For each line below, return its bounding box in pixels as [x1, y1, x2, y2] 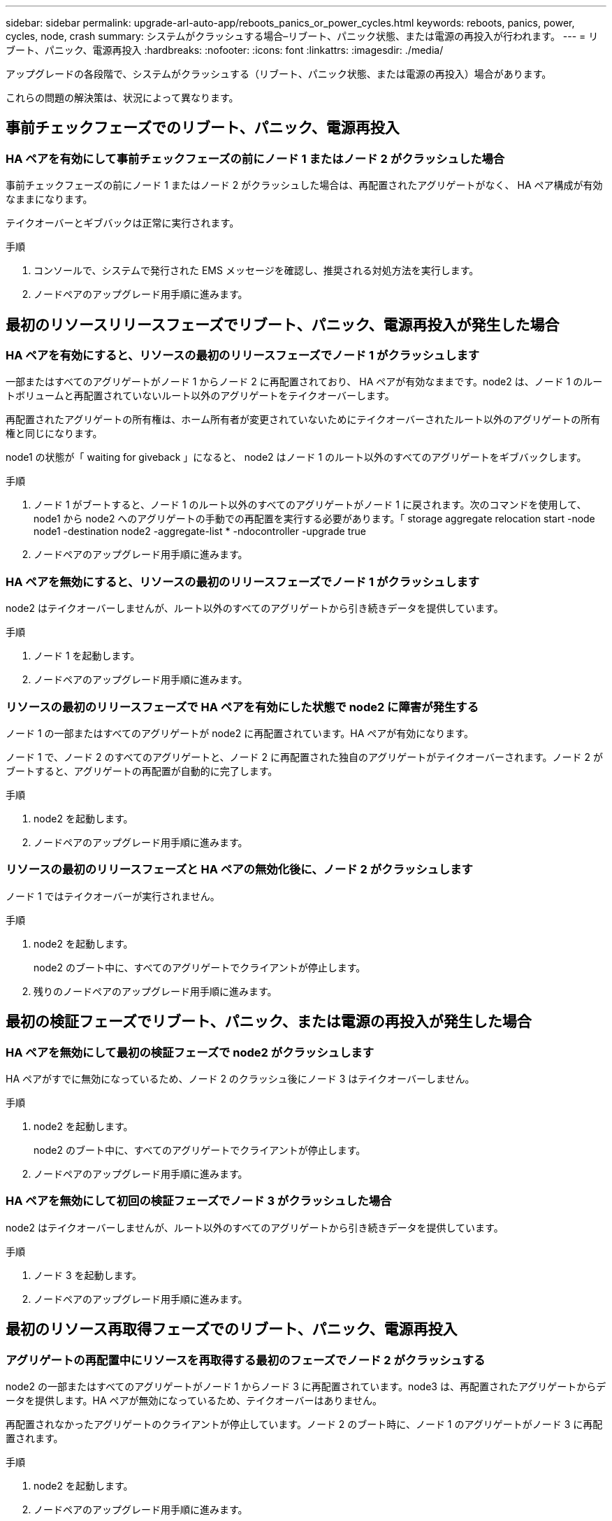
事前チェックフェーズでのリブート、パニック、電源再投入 [6, 119, 400, 137]
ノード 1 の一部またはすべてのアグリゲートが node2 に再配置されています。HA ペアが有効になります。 [6, 727, 474, 739]
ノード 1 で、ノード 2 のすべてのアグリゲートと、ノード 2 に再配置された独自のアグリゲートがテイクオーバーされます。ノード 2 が [6, 750, 603, 763]
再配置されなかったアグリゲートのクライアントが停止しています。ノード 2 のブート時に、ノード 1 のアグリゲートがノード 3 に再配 [6, 1418, 603, 1430]
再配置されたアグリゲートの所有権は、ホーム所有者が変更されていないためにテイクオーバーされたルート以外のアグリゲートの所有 [6, 413, 601, 426]
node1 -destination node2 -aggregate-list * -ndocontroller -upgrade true [34, 525, 366, 538]
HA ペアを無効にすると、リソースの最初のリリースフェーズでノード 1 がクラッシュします [6, 574, 480, 589]
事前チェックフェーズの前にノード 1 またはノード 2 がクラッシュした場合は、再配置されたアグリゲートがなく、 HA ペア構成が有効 [6, 179, 603, 192]
